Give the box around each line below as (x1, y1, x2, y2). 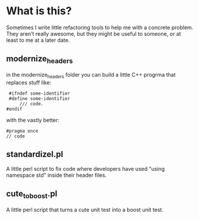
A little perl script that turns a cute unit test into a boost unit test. (6, 206, 164, 213)
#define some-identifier (8, 95, 70, 102)
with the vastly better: (6, 116, 59, 123)
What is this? (6, 4, 72, 18)
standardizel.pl (6, 149, 64, 159)
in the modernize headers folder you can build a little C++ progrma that (6, 71, 176, 80)
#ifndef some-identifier (8, 90, 70, 96)
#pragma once (6, 128, 39, 134)
